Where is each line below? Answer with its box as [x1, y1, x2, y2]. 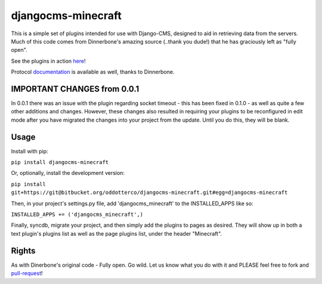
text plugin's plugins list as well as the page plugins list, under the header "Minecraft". [11, 230, 222, 237]
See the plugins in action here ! [11, 57, 86, 64]
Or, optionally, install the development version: [11, 169, 125, 177]
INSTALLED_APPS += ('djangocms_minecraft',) [11, 211, 144, 218]
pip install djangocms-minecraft [11, 159, 109, 166]
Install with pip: [11, 147, 48, 155]
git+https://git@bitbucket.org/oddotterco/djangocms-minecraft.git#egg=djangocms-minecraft [11, 189, 288, 196]
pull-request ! [11, 270, 43, 277]
